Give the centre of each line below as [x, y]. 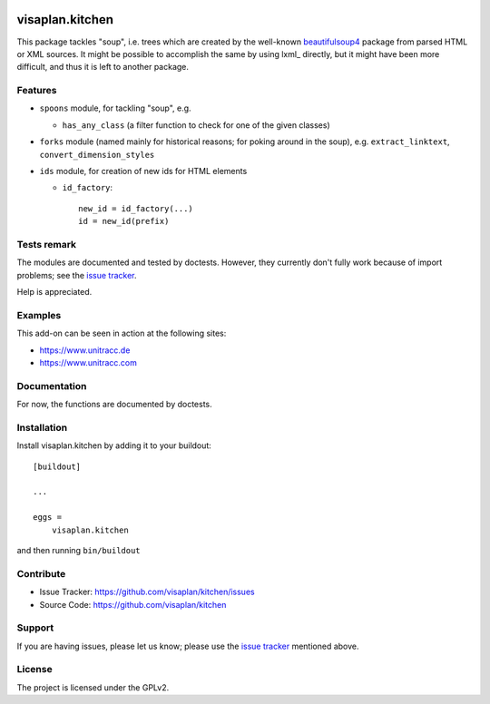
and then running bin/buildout [78, 551]
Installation [42, 427]
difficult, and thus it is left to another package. [103, 67]
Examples [39, 315]
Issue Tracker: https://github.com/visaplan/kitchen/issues [147, 592]
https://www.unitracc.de [85, 350]
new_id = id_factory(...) [136, 208]
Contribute [41, 573]
